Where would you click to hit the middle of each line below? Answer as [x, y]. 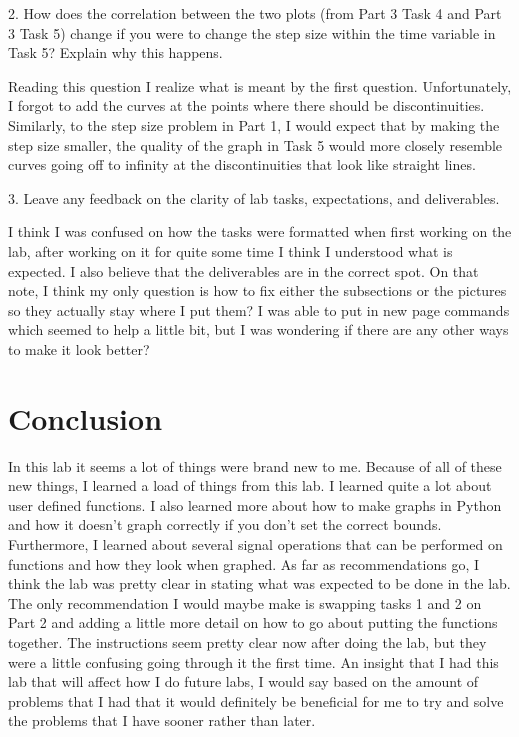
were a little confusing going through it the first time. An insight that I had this [253, 661]
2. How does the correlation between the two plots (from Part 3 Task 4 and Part [255, 13]
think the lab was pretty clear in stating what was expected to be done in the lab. [259, 583]
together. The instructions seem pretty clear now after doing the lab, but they [247, 641]
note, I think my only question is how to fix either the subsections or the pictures [257, 290]
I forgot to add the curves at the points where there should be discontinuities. [246, 105]
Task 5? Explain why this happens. [115, 52]
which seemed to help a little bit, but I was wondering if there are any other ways [258, 329]
